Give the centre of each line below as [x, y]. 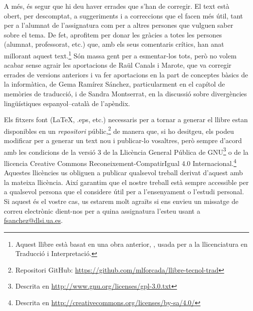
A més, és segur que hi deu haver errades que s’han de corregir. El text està [117, 6]
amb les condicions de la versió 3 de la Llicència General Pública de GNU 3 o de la [126, 151]
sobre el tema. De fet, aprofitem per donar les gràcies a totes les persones [113, 34]
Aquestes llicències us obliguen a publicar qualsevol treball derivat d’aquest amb [123, 173]
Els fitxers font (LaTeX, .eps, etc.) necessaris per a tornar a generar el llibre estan [126, 119]
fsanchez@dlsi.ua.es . [33, 220]
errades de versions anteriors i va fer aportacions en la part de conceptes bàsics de [126, 74]
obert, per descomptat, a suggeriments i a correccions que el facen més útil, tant [124, 15]
